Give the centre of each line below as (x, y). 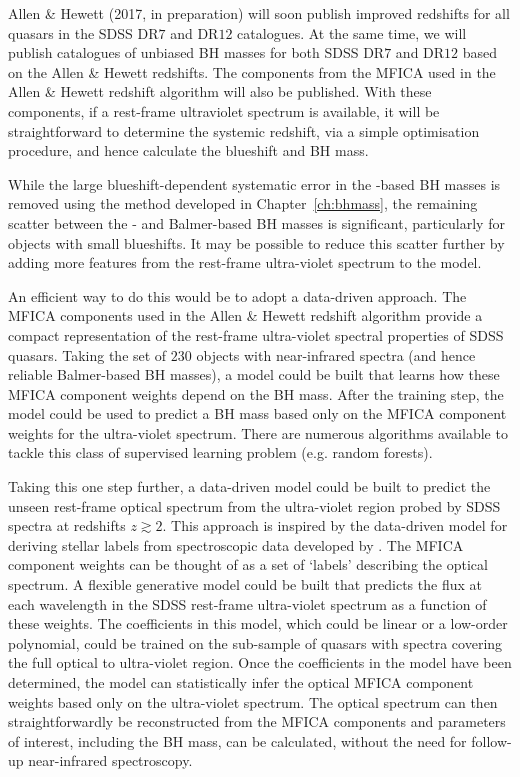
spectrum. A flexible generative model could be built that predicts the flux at (245, 584)
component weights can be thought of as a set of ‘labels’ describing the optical (248, 564)
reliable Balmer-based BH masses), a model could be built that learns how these (254, 374)
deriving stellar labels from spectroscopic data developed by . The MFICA (236, 544)
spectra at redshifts (67, 525)
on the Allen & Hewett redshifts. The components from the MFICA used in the (252, 71)
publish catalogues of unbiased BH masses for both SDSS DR (196, 52)
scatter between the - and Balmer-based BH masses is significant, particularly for (256, 222)
